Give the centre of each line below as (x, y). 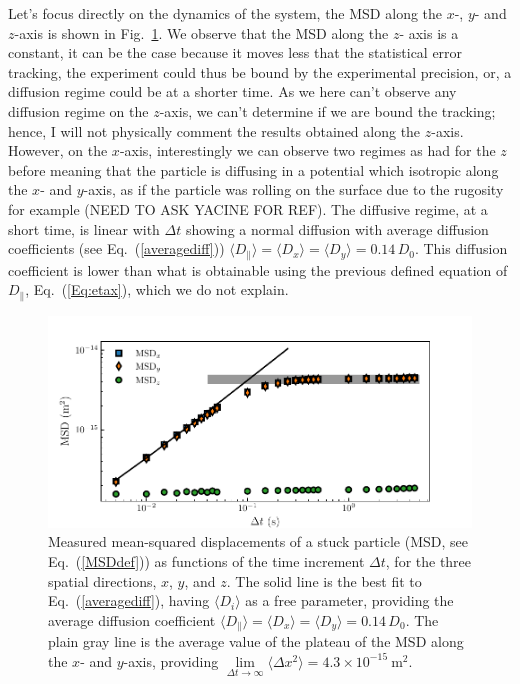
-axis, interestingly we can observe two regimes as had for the (307, 150)
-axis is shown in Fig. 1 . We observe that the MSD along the (201, 32)
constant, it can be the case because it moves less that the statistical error (235, 52)
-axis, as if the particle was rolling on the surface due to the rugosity (293, 189)
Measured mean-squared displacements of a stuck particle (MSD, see (258, 541)
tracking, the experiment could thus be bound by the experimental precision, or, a (260, 71)
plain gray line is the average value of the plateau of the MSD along (256, 641)
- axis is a (429, 32)
